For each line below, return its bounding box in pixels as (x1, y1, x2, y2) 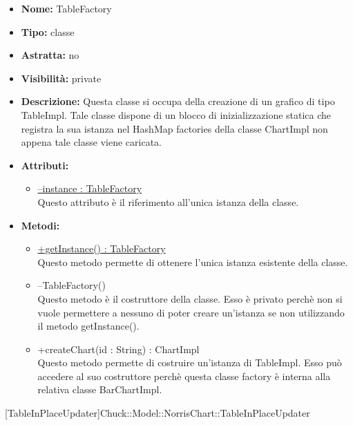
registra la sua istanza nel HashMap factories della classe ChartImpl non (21, 121, 328, 135)
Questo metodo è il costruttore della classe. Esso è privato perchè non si (37, 291, 343, 305)
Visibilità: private (21, 70, 102, 85)
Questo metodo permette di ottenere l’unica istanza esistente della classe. (37, 254, 348, 269)
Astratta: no (21, 48, 79, 62)
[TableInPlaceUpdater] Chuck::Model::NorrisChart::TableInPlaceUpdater (5, 406, 310, 420)
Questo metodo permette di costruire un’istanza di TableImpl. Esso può (37, 355, 342, 370)
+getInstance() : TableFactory (37, 241, 166, 256)
